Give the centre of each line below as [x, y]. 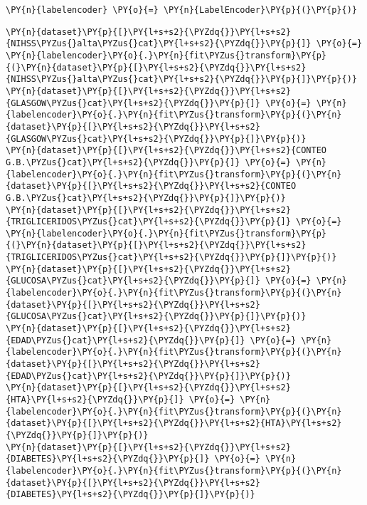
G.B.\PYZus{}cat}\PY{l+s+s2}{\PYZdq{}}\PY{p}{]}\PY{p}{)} [146, 198]
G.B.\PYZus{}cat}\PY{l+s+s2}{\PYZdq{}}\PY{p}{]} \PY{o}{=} [148, 162]
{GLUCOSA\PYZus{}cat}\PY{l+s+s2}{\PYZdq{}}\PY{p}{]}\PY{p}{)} [156, 317]
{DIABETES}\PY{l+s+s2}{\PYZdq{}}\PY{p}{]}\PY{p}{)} [131, 495]
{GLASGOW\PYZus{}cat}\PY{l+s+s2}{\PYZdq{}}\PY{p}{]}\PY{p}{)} [156, 139]
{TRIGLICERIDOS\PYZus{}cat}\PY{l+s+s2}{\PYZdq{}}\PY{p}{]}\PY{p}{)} [171, 257]
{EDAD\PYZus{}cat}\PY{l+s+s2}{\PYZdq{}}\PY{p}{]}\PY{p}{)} [148, 376]
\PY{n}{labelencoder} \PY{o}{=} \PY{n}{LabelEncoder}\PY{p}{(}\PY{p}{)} [181, 10]
